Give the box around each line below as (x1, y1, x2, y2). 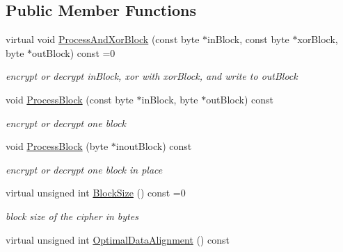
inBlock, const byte (207, 32, 289, 47)
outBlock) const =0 (32, 45, 115, 60)
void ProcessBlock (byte (6, 139, 109, 153)
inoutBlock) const (115, 139, 192, 153)
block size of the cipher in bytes (6, 208, 138, 223)
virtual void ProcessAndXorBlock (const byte (6, 32, 200, 47)
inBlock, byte (141, 92, 198, 106)
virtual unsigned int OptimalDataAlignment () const (6, 232, 230, 246)
